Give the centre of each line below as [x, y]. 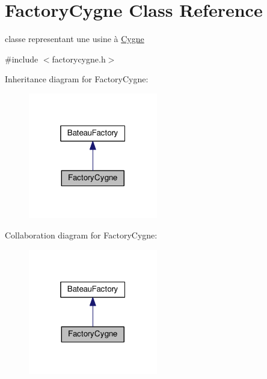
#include [22, 59]
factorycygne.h [79, 59]
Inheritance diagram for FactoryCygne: [77, 79]
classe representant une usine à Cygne [75, 39]
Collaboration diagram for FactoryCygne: [81, 235]
